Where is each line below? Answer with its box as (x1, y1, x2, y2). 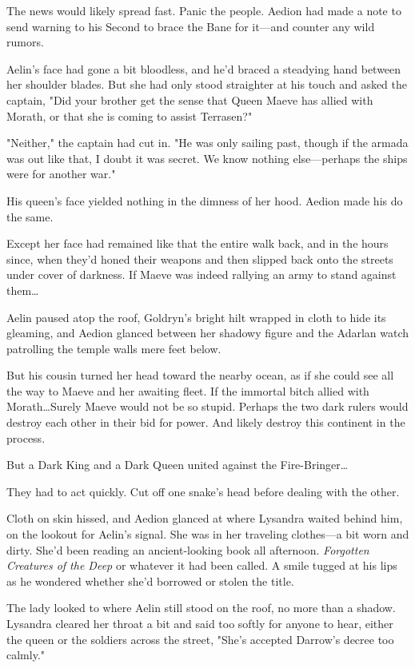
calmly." (6, 646, 46, 663)
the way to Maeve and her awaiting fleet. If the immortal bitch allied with (6, 382, 369, 399)
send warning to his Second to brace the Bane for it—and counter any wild (6, 18, 375, 34)
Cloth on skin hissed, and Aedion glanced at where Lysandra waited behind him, (6, 510, 403, 527)
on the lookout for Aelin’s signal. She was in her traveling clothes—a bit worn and (6, 526, 409, 543)
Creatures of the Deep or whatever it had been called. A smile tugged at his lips (6, 557, 397, 574)
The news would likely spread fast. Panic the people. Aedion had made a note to (6, 2, 401, 18)
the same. (6, 208, 54, 225)
